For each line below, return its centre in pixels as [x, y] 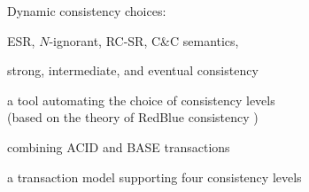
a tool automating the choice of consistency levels [141, 100]
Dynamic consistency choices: [87, 11]
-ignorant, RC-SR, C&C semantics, [144, 40]
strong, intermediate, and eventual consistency [133, 70]
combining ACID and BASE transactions [119, 146]
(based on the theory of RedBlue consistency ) [133, 117]
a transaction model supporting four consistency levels [154, 177]
